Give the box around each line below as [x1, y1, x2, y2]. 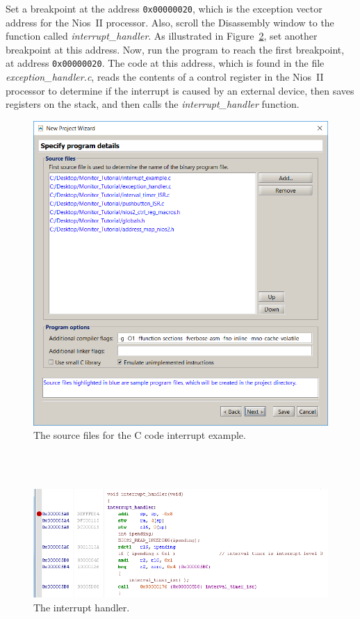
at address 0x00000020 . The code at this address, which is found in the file [6, 56, 325, 70]
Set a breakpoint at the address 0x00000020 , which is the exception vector [6, 1, 322, 15]
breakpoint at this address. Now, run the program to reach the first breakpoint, [6, 42, 345, 56]
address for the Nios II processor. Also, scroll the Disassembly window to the [6, 15, 334, 29]
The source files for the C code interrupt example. [33, 428, 246, 442]
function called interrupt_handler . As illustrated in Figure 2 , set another [6, 29, 318, 43]
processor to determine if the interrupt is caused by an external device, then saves [6, 83, 354, 97]
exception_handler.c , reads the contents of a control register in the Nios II [6, 70, 324, 84]
